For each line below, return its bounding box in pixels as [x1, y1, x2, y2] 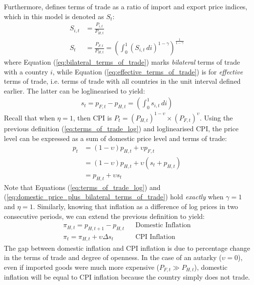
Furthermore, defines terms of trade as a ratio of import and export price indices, [4, 1, 248, 11]
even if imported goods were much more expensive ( [4, 261, 159, 272]
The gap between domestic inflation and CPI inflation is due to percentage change [4, 242, 250, 253]
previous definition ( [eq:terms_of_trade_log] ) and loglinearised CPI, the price [4, 123, 239, 133]
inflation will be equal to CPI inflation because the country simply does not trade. [4, 272, 250, 282]
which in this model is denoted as [4, 11, 104, 21]
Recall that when [4, 112, 55, 122]
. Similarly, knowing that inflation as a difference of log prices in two [33, 201, 238, 211]
